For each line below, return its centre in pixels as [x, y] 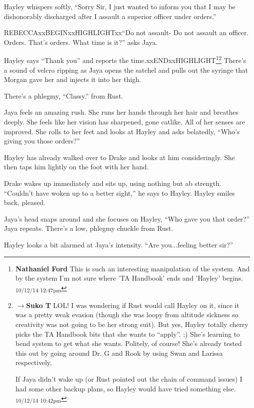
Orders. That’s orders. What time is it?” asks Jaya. [81, 42]
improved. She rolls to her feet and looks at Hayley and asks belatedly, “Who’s [122, 131]
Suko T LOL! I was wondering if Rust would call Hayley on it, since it [133, 305]
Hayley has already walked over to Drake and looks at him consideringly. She [119, 157]
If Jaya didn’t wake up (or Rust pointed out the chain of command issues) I [129, 379]
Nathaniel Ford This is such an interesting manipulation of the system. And [132, 268]
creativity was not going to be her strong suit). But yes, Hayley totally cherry [132, 324]
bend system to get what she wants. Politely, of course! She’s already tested [128, 343]
